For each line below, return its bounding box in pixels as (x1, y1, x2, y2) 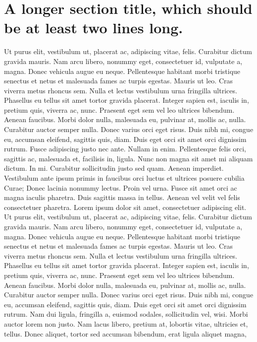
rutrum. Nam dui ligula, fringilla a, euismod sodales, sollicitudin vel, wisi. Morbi (4, 309, 248, 319)
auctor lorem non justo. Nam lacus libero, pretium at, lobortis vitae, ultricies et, (4, 318, 248, 329)
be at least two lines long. (4, 17, 183, 38)
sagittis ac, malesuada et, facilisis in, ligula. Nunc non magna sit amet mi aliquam (4, 153, 253, 163)
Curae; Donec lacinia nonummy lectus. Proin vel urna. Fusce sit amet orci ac (4, 182, 237, 193)
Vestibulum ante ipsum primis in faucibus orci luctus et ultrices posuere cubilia (4, 173, 245, 183)
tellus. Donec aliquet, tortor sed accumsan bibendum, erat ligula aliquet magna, (4, 328, 247, 339)
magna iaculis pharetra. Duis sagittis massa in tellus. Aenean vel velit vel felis (4, 192, 240, 203)
